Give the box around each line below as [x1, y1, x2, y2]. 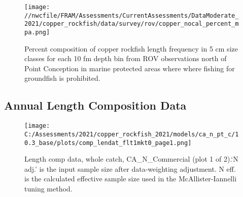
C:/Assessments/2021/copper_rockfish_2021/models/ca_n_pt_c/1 [24, 130, 239, 138]
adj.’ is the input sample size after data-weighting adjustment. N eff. [24, 163, 236, 174]
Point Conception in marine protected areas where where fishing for [24, 63, 235, 73]
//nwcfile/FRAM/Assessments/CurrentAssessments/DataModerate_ [24, 12, 239, 19]
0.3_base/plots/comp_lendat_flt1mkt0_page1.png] [24, 139, 192, 146]
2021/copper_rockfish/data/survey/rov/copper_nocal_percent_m [24, 20, 239, 28]
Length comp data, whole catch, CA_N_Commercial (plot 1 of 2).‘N [24, 154, 238, 164]
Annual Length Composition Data [4, 97, 187, 113]
